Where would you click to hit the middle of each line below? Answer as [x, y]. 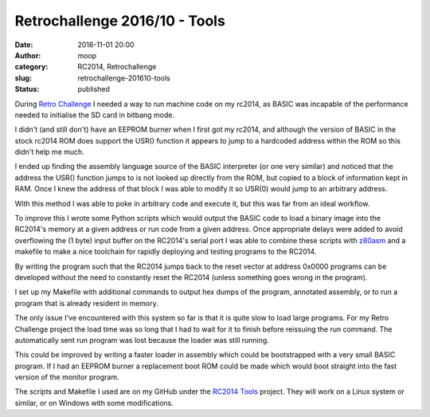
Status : [27, 89]
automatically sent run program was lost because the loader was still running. [142, 340]
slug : [23, 78]
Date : [24, 45]
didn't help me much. [50, 152]
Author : [28, 55]
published [94, 89]
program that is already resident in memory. [86, 303]
